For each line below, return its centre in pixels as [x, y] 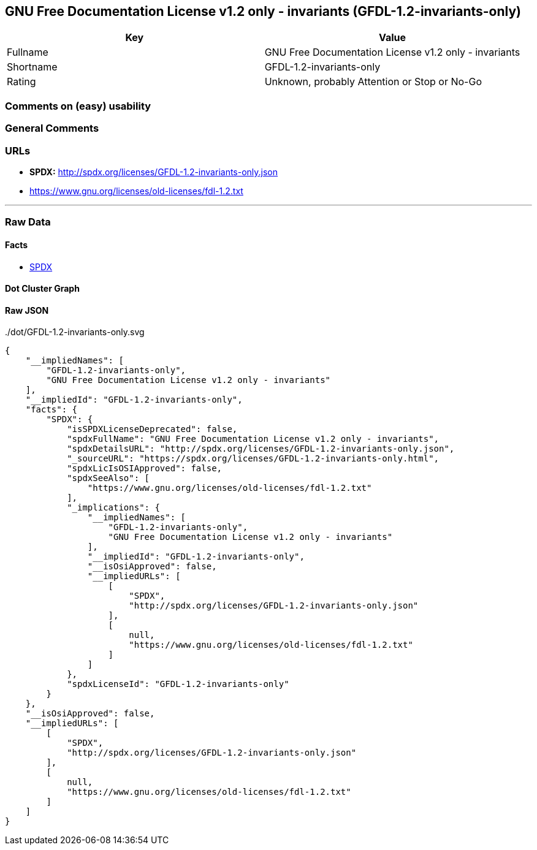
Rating [21, 82]
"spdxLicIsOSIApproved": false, [145, 469]
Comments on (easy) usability [78, 106]
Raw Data [28, 222]
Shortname [32, 67]
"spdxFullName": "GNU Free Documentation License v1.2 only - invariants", [253, 439]
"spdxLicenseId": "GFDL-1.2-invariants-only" [178, 684]
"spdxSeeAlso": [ [109, 478]
